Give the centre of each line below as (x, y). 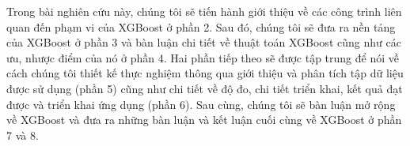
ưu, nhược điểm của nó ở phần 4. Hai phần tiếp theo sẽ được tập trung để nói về (203, 57)
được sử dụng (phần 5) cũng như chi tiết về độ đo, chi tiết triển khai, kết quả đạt (205, 88)
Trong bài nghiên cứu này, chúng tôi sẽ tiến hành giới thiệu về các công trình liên (204, 11)
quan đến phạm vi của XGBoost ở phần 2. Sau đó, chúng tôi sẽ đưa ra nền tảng (201, 26)
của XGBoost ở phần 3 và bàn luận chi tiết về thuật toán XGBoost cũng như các (204, 42)
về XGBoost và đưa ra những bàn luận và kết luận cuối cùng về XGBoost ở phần (204, 120)
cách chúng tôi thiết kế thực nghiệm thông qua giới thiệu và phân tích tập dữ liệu (205, 73)
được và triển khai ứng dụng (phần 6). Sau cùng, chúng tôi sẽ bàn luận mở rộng (201, 104)
